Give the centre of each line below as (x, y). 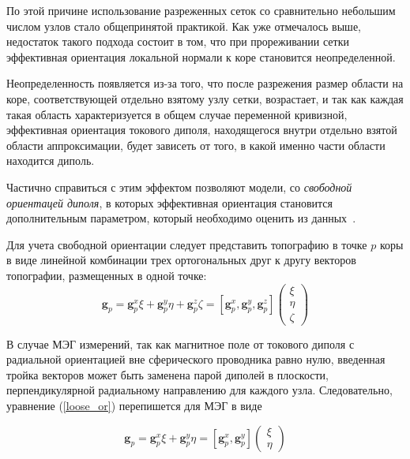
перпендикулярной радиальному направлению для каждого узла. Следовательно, (199, 390)
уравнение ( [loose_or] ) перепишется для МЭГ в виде (134, 406)
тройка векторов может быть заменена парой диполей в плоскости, (167, 374)
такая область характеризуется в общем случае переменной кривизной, (177, 114)
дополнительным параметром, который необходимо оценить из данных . (181, 218)
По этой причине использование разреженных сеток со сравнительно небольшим (201, 10)
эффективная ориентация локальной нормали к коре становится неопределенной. (201, 56)
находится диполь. (51, 160)
